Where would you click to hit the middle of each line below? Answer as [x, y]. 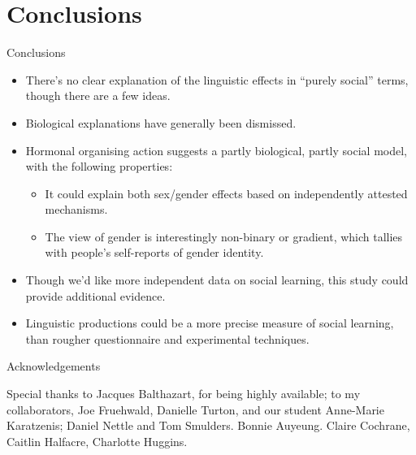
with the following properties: [99, 166]
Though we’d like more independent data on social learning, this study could [217, 280]
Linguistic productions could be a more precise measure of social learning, [210, 323]
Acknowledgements [54, 366]
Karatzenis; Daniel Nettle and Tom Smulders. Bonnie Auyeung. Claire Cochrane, [208, 425]
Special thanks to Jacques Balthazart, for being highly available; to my [184, 394]
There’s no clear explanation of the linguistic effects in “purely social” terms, [217, 79]
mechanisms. [76, 209]
